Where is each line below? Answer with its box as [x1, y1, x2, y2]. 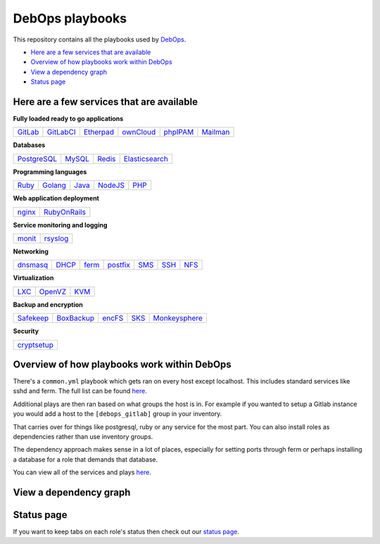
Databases [13, 141, 46, 149]
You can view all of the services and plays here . [13, 468, 151, 476]
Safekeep [17, 313, 49, 323]
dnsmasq [17, 260, 49, 270]
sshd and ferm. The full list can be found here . [13, 387, 147, 396]
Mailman [201, 127, 230, 137]
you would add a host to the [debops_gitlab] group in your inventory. [13, 410, 222, 418]
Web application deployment [13, 194, 100, 203]
